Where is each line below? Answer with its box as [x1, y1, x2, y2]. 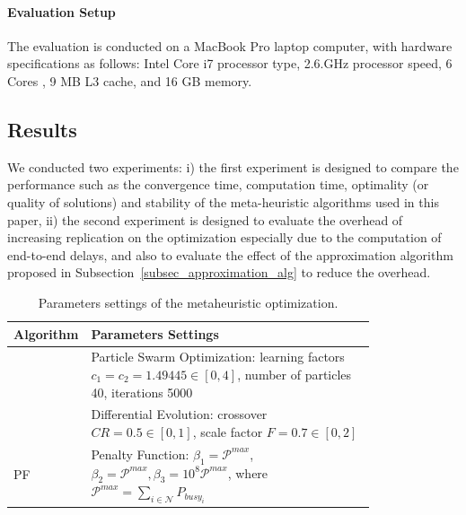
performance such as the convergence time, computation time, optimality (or [7, 175, 429, 194]
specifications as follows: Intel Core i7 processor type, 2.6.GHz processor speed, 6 [7, 54, 453, 73]
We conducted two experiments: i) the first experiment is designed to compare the [7, 157, 459, 176]
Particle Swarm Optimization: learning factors [91, 347, 345, 366]
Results [7, 115, 77, 143]
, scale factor [192, 423, 263, 441]
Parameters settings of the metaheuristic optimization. [38, 292, 339, 311]
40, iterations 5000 [91, 382, 193, 401]
